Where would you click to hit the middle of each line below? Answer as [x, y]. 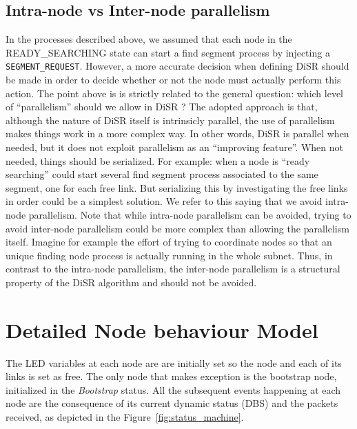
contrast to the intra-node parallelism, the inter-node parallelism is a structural [173, 269]
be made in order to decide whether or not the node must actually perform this [173, 80]
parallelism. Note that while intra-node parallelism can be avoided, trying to [190, 214]
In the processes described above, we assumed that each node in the [149, 39]
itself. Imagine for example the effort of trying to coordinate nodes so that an [169, 242]
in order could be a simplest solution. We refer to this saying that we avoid [164, 201]
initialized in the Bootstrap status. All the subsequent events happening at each [173, 389]
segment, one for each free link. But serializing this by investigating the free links [177, 187]
